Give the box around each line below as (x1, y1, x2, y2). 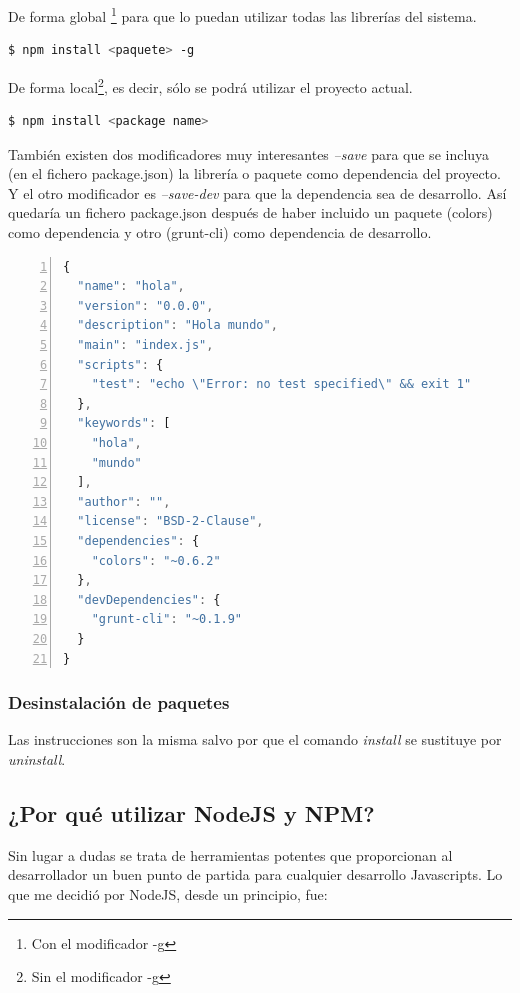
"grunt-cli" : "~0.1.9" (91, 612, 243, 627)
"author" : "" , (77, 494, 171, 509)
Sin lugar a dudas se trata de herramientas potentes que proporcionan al (8, 844, 453, 865)
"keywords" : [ (77, 416, 171, 431)
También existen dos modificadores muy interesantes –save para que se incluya (8, 143, 490, 164)
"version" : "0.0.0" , (77, 298, 214, 313)
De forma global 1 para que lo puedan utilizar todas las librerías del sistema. (8, 3, 477, 26)
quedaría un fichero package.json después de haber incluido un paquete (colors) (8, 202, 493, 223)
